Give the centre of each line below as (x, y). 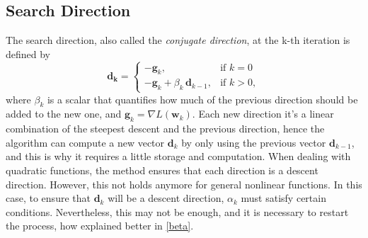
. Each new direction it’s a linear (263, 114)
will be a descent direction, (166, 198)
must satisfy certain (283, 198)
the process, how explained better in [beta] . (100, 226)
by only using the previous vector (254, 142)
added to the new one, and (64, 114)
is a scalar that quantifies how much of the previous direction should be (202, 99)
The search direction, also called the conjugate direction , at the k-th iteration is (178, 40)
